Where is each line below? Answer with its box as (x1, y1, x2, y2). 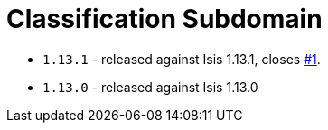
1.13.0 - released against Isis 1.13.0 (42, 79, 258, 95)
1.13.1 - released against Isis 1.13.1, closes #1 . (42, 51, 321, 67)
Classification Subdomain (6, 4, 323, 34)
